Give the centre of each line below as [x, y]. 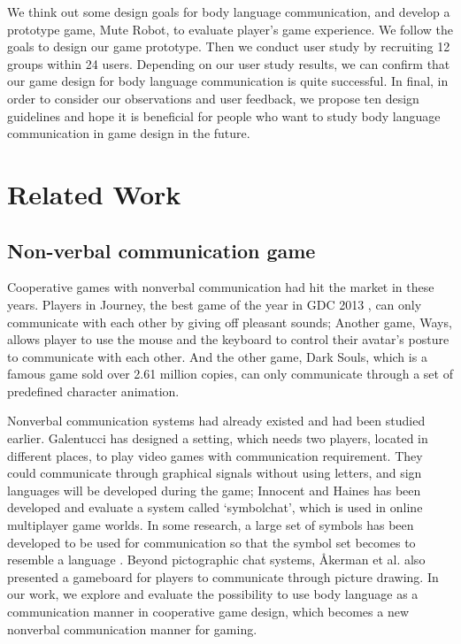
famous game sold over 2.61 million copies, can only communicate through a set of [230, 374]
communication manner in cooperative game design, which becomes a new [208, 612]
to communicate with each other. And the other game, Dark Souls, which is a [217, 356]
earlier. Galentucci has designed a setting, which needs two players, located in [218, 438]
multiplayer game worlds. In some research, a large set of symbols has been [211, 525]
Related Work [94, 193]
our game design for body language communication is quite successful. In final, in [228, 81]
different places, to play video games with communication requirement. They [215, 455]
